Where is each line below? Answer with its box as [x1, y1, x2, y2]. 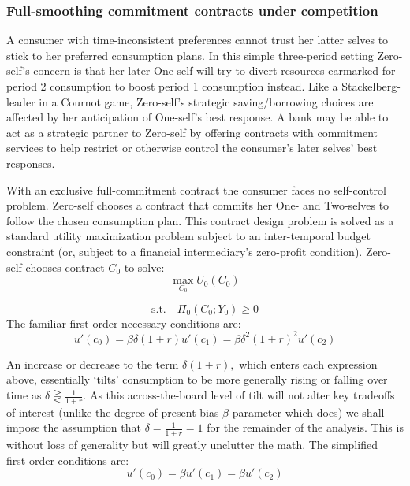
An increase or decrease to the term [6, 355, 179, 372]
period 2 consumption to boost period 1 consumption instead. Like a [6, 78, 338, 94]
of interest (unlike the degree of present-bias [6, 403, 219, 420]
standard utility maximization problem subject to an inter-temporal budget [6, 228, 371, 244]
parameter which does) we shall [232, 403, 385, 420]
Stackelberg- [341, 78, 401, 94]
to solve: [124, 258, 165, 275]
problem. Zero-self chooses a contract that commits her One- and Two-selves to [6, 197, 389, 213]
